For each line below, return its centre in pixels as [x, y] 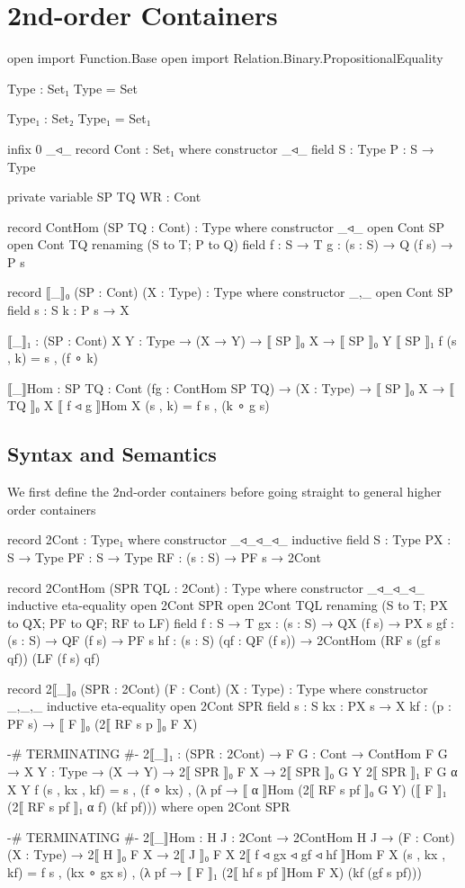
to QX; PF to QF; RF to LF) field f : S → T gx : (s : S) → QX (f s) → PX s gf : [231, 622]
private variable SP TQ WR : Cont [104, 197]
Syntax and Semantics [112, 454]
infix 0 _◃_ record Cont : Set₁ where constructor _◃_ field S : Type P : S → [221, 148]
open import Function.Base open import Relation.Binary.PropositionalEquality [225, 58]
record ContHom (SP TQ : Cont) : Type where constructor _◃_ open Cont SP [226, 226]
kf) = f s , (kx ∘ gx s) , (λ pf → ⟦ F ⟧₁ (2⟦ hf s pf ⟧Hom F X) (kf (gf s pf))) [215, 871]
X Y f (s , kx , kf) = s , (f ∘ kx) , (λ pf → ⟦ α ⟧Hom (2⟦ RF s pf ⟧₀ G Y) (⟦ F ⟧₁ [227, 789]
